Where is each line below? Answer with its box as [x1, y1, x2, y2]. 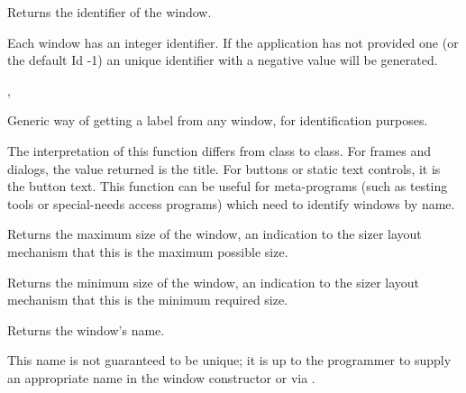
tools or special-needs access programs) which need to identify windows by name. [7, 194, 455, 213]
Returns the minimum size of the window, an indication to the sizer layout [7, 272, 420, 291]
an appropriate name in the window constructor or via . [7, 368, 315, 387]
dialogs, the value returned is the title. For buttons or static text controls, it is [7, 159, 441, 178]
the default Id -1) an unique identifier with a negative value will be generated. [7, 50, 438, 69]
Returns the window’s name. [7, 320, 165, 339]
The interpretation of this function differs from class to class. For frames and [7, 141, 431, 160]
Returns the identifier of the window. [7, 3, 212, 21]
